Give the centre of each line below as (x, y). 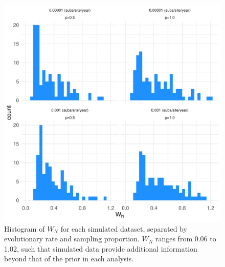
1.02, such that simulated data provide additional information (101, 248)
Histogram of (25, 228)
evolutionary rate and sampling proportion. (72, 239)
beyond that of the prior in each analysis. (69, 259)
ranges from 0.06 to (186, 239)
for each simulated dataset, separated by (124, 228)
